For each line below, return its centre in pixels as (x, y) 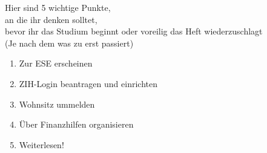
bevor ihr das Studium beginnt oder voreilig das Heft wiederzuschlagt (134, 31)
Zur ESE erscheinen (56, 63)
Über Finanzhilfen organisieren (76, 124)
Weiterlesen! (41, 144)
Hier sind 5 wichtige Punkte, (58, 7)
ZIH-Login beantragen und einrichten (88, 83)
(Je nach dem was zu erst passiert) (69, 43)
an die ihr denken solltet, (51, 19)
